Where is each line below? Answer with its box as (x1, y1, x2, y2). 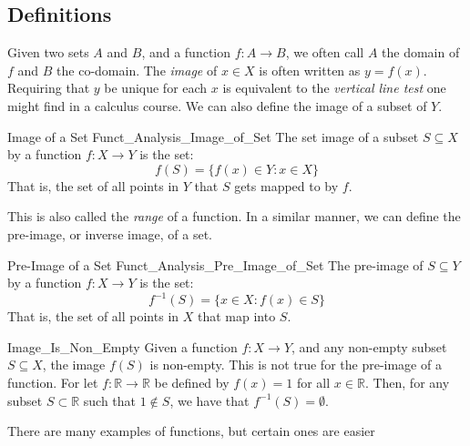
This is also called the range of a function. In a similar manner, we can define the (7, 207, 461, 226)
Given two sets (7, 43, 89, 62)
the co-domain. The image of (56, 60, 218, 79)
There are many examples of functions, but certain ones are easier (7, 421, 375, 441)
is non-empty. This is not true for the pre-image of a (149, 355, 442, 374)
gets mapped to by (234, 176, 339, 195)
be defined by (154, 373, 230, 392)
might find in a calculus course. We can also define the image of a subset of (7, 96, 427, 115)
